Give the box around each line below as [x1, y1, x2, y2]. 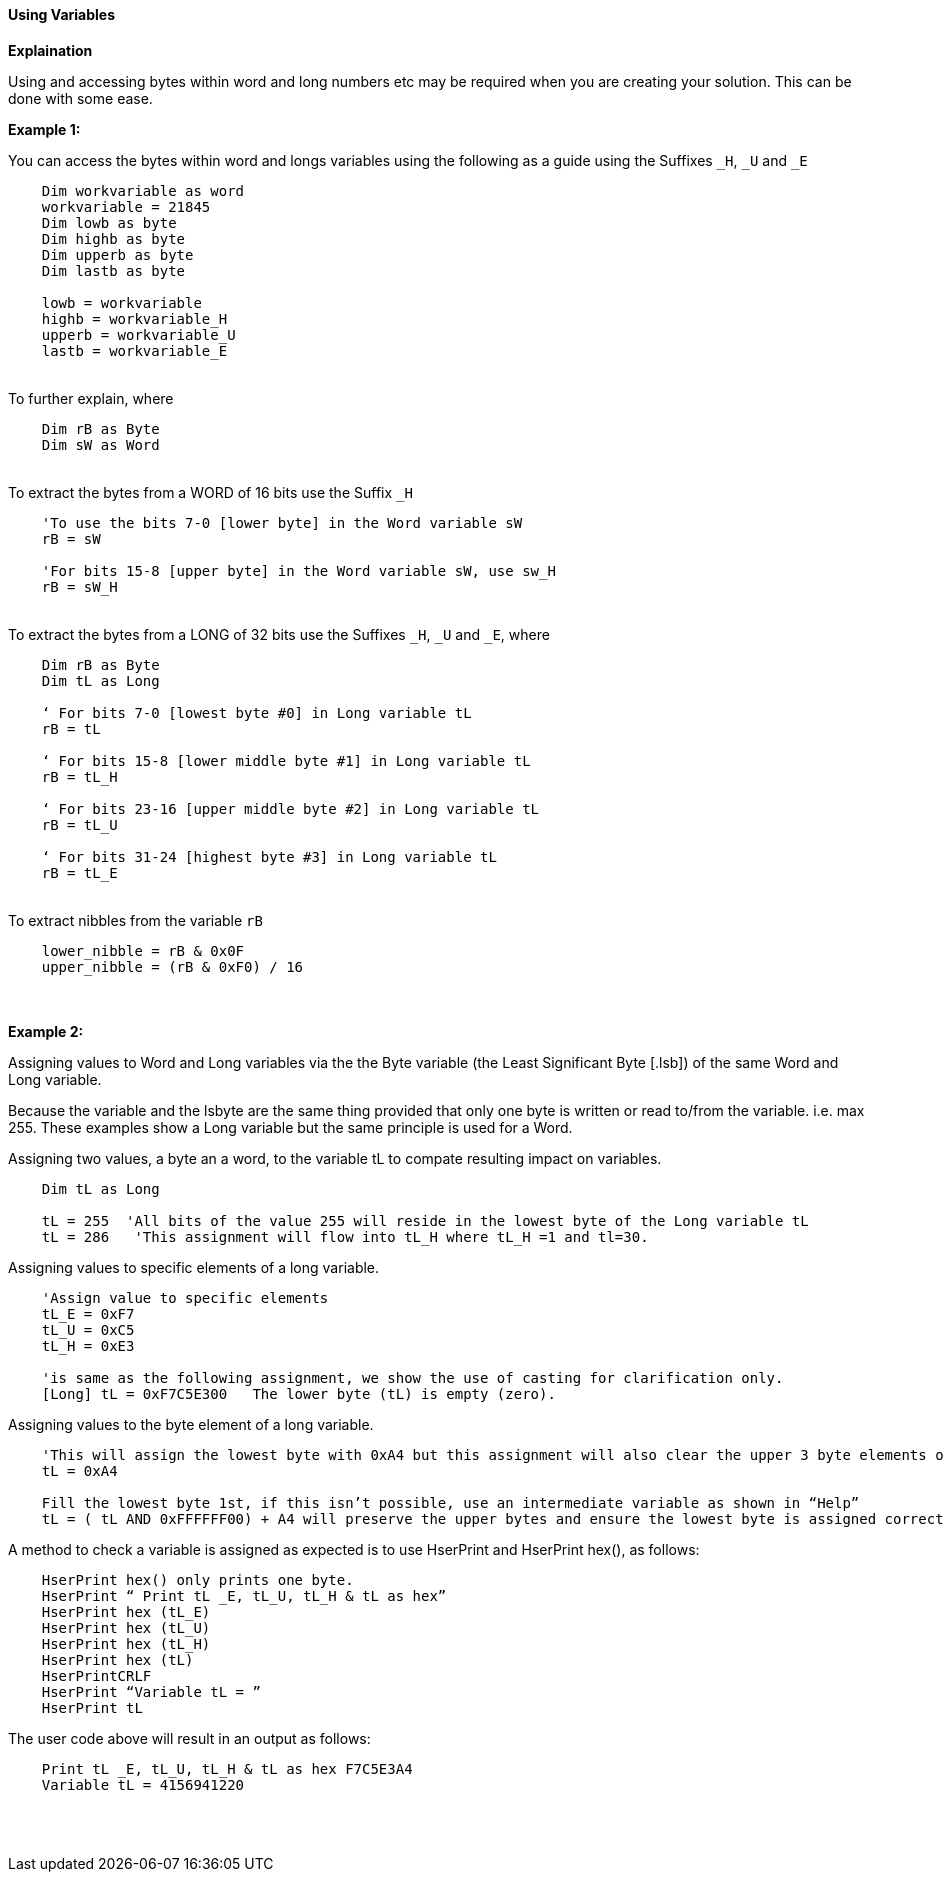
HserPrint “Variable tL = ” [41, 1683, 261, 1700]
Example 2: [8, 1022, 84, 1040]
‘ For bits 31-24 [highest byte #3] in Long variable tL [41, 848, 497, 865]
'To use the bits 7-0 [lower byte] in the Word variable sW [41, 514, 523, 531]
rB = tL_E [41, 864, 118, 881]
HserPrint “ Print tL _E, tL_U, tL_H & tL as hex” [41, 1587, 447, 1604]
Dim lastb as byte [41, 262, 186, 279]
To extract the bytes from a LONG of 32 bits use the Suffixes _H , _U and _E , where [8, 625, 550, 643]
